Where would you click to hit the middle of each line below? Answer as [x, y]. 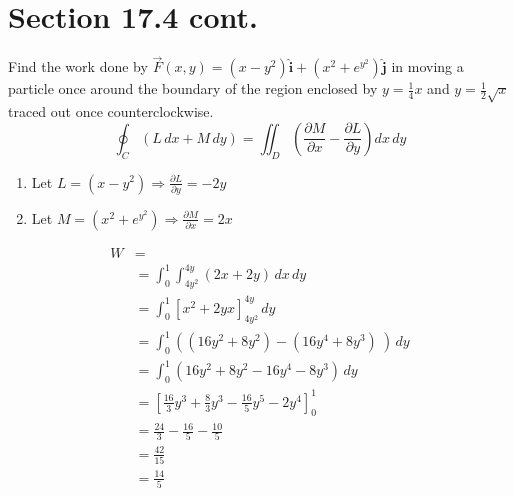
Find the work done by [78, 66]
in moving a [427, 66]
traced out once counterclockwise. [111, 111]
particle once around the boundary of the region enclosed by [193, 88]
